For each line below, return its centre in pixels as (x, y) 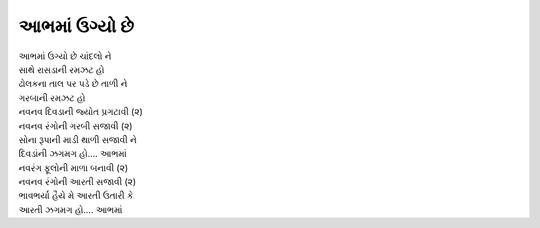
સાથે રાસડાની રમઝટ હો (61, 69)
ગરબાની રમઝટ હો (52, 97)
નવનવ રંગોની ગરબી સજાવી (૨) (75, 126)
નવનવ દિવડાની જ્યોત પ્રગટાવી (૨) (81, 112)
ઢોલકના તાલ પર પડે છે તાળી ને (73, 84)
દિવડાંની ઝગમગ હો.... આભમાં (72, 154)
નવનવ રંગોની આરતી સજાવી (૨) (77, 182)
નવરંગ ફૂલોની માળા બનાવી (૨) (73, 167)
